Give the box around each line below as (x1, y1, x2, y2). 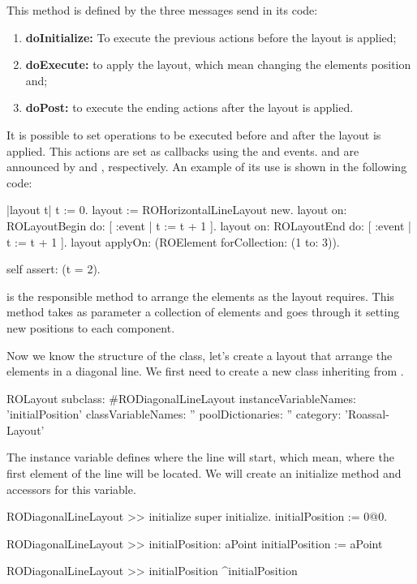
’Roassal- (345, 406, 389, 423)
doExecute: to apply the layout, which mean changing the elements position (25, 56, 411, 73)
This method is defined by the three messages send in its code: (6, 2, 318, 18)
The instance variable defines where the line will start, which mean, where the (6, 449, 394, 466)
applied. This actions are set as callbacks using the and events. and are (6, 142, 359, 159)
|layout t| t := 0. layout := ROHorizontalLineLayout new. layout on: (6, 201, 347, 218)
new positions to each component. (6, 319, 175, 336)
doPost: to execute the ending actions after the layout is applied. (25, 99, 354, 116)
